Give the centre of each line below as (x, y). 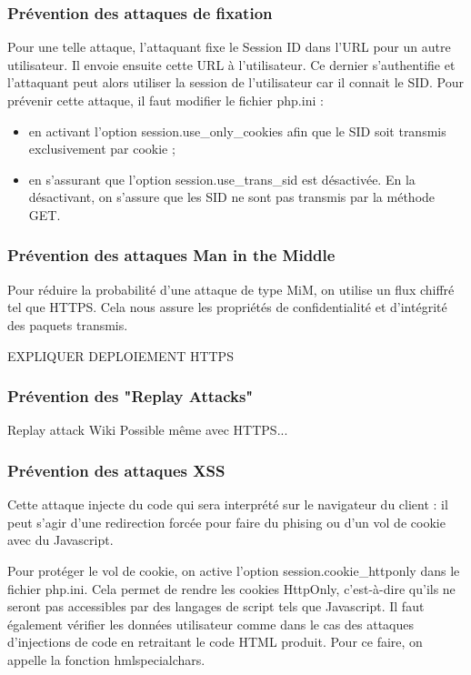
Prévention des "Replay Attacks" (130, 396)
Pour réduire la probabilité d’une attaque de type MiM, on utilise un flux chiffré (231, 289)
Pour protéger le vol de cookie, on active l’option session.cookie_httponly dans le (234, 570)
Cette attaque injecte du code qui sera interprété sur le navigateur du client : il (228, 504)
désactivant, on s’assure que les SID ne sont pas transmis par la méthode (232, 197)
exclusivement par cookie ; (102, 149)
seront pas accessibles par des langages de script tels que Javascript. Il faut (216, 606)
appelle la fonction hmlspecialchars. (106, 659)
